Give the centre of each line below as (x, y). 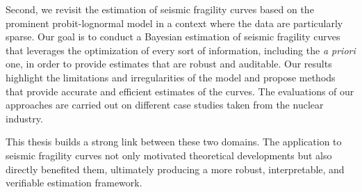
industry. (24, 118)
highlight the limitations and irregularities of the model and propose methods (171, 77)
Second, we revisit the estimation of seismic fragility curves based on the (160, 9)
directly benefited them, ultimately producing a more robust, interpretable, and (175, 169)
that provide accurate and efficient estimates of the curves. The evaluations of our (180, 91)
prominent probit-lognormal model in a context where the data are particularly (174, 23)
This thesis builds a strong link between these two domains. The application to (174, 142)
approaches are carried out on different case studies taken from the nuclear (165, 105)
